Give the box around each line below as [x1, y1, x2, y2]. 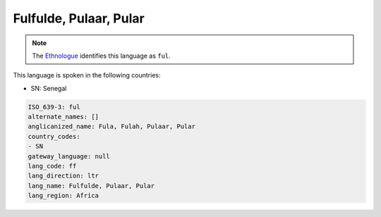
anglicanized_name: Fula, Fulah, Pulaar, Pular [28, 123, 195, 130]
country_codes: [28, 132, 80, 140]
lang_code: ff [28, 162, 77, 170]
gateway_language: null [28, 152, 111, 160]
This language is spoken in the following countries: [13, 71, 161, 80]
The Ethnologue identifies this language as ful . [32, 51, 171, 60]
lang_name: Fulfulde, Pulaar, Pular [28, 182, 155, 190]
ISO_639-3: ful [28, 103, 80, 111]
